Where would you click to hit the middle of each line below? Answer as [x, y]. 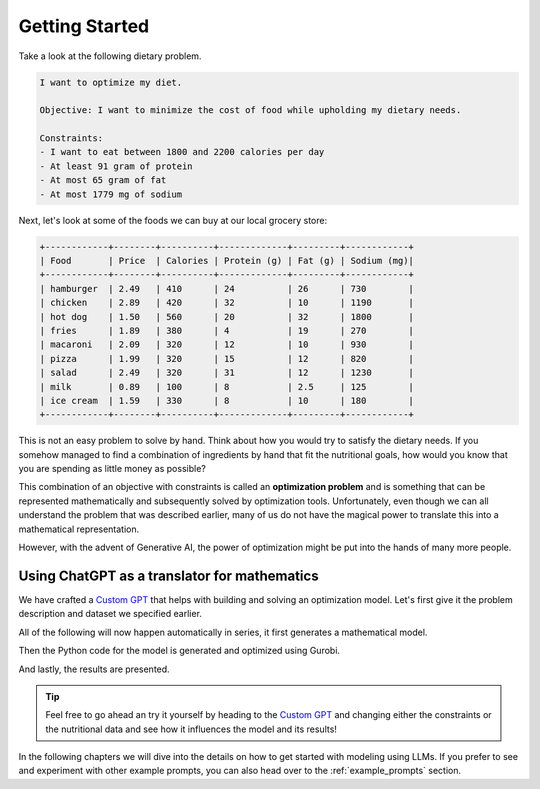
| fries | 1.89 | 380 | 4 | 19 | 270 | [227, 330]
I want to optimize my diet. [111, 82]
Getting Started [84, 26]
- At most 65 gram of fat [103, 180]
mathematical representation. [79, 529]
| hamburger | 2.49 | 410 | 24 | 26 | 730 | [227, 288]
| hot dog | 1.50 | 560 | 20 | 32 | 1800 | [227, 316]
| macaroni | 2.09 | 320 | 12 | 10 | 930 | [227, 344]
